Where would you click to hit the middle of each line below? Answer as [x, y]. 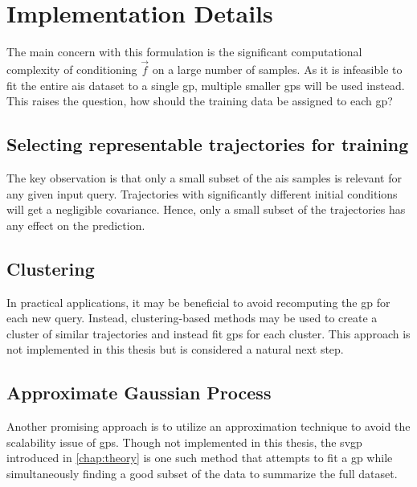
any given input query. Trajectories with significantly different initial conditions [202, 193]
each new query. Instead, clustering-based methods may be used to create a [192, 318]
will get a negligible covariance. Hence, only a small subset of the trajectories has [206, 209]
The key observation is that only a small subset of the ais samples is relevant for [204, 177]
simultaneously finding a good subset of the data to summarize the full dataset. [202, 473]
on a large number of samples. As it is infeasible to [277, 69]
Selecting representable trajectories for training [208, 144]
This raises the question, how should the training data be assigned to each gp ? [200, 101]
